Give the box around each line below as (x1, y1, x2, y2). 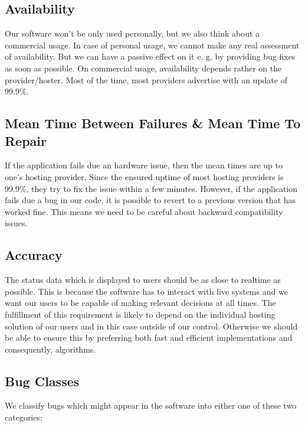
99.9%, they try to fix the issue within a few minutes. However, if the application (5, 182, 298, 194)
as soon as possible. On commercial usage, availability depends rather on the (5, 61, 282, 74)
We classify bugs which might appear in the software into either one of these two (5, 399, 297, 412)
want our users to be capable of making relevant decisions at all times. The (5, 296, 276, 309)
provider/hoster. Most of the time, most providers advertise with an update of (5, 73, 287, 86)
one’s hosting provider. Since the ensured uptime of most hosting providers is (5, 170, 284, 182)
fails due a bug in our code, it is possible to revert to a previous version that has (5, 194, 296, 206)
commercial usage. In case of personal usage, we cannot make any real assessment (5, 38, 300, 51)
